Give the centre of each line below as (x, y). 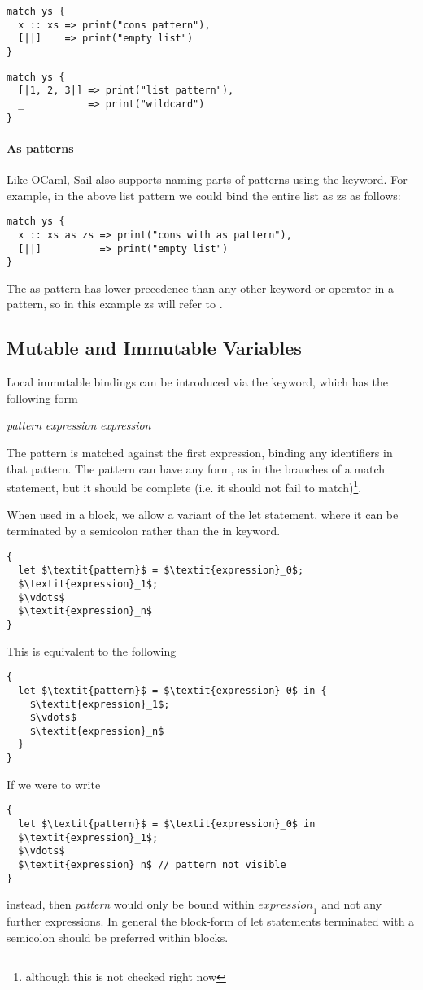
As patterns (40, 148)
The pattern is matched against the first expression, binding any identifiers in (200, 453)
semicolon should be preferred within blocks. (118, 937)
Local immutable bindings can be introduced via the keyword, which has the (198, 382)
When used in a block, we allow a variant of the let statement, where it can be (203, 515)
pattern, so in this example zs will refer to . (115, 304)
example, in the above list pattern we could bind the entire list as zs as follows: (204, 195)
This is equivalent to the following (92, 650)
